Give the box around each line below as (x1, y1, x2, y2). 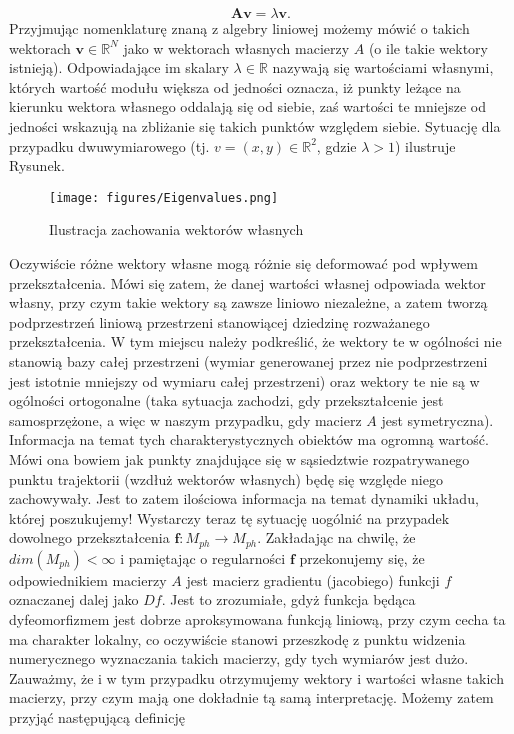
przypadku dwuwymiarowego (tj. (9, 135, 210, 156)
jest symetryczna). (381, 409, 494, 430)
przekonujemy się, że (299, 547, 425, 568)
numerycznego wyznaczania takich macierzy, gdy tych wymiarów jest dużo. (9, 648, 469, 669)
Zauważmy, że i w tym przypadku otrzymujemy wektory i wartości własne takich (9, 667, 504, 688)
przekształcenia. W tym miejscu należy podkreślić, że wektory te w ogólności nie (9, 331, 502, 352)
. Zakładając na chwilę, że (257, 527, 416, 548)
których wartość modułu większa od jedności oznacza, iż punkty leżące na (9, 76, 461, 97)
